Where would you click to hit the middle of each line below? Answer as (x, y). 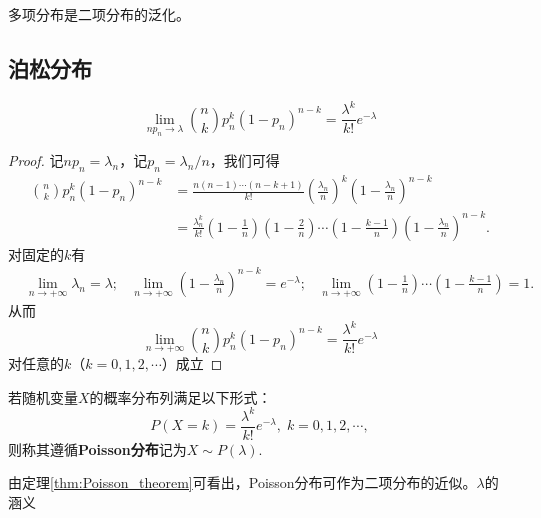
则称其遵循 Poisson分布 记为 (97, 448)
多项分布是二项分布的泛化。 (99, 14)
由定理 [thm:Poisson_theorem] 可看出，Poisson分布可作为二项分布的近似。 (242, 482)
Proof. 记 (36, 159)
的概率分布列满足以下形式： (180, 396)
